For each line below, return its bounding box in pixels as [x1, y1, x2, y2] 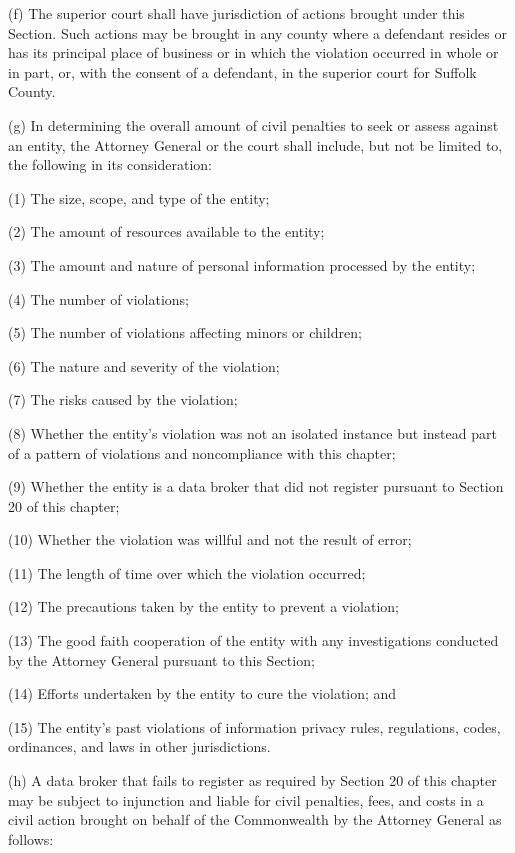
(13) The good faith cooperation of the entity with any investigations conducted [8, 630, 499, 651]
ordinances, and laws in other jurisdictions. [8, 736, 271, 757]
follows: [8, 828, 54, 849]
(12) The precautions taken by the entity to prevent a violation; [8, 596, 399, 617]
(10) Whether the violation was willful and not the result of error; [8, 529, 412, 550]
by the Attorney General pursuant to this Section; [8, 649, 315, 670]
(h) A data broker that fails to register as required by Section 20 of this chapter [8, 770, 497, 791]
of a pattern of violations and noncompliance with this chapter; [8, 442, 396, 463]
